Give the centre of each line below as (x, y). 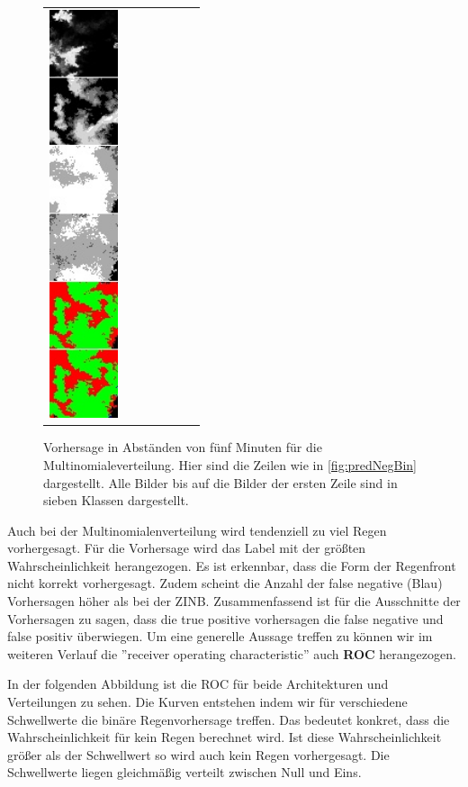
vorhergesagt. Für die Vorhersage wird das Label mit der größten (187, 548)
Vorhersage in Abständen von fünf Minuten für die (183, 447)
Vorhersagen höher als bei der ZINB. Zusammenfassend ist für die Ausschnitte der (234, 601)
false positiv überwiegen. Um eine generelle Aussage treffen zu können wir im (220, 636)
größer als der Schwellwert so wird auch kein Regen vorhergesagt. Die (198, 754)
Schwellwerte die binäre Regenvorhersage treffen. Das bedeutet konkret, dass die (229, 719)
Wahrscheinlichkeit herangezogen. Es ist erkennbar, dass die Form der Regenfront (232, 565)
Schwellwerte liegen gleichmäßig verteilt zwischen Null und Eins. (184, 772)
